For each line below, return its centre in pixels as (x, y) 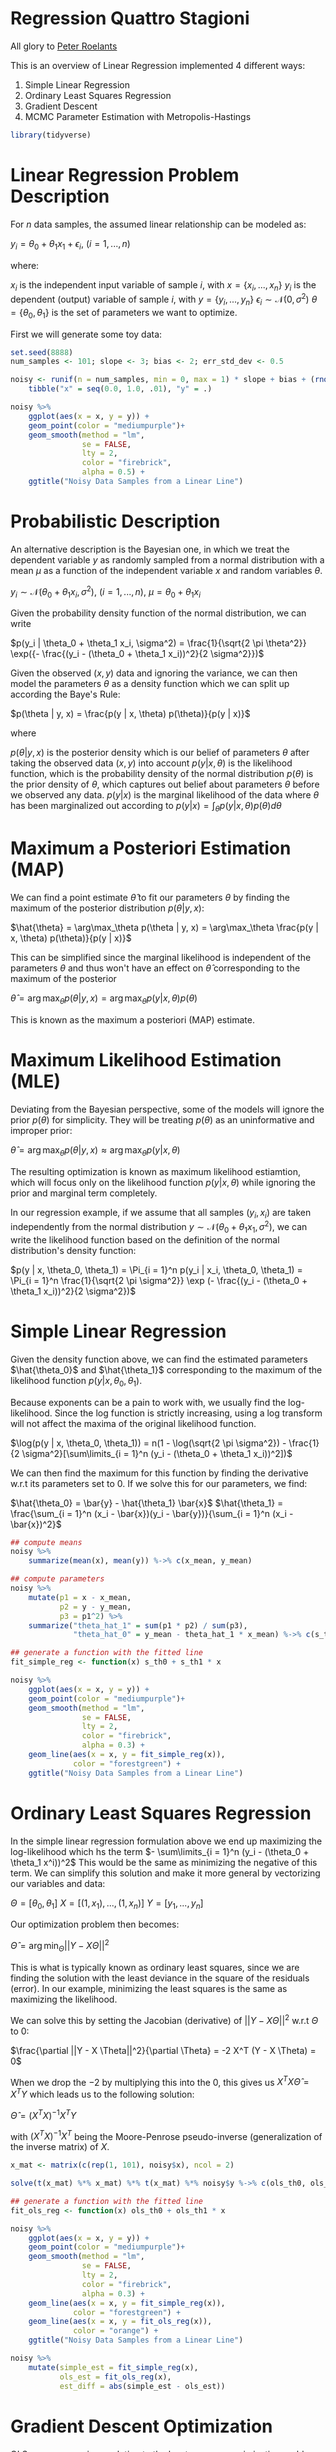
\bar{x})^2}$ (36, 1524)
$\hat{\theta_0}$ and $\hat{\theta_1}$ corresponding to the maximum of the (166, 1369)
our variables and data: (58, 1883)
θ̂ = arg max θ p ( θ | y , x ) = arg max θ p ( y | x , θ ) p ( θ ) (104, 999)
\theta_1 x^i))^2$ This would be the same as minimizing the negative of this (164, 1862)
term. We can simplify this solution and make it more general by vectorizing (165, 1873)
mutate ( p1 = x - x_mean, (80, 1597)
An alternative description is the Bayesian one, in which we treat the (150, 549)
